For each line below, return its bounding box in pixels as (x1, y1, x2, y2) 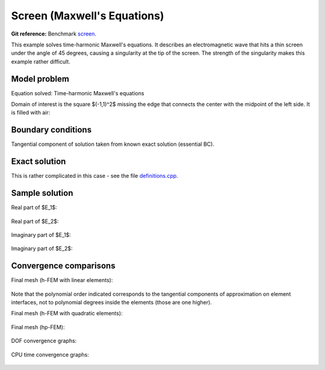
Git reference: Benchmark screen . (11, 30, 96, 37)
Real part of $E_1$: (11, 204, 57, 211)
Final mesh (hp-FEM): (11, 323, 66, 331)
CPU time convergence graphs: (11, 351, 90, 358)
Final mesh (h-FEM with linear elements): (11, 277, 113, 284)
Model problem (11, 74, 69, 84)
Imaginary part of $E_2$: (11, 245, 73, 252)
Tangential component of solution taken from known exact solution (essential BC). (11, 140, 215, 148)
